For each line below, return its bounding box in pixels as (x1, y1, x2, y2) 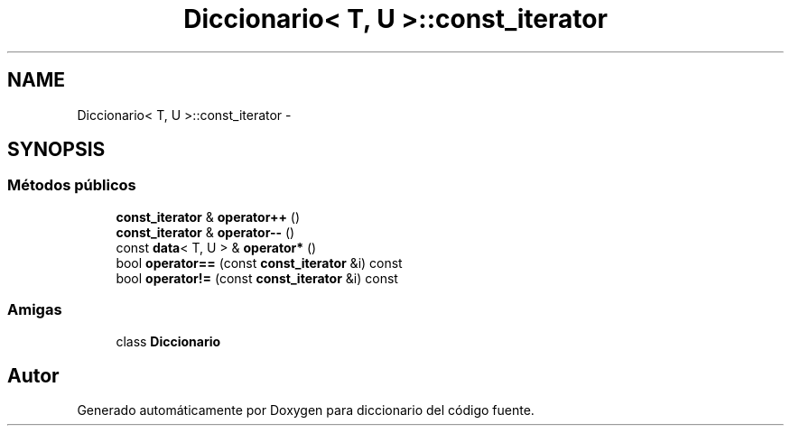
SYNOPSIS (7, 138, 106, 161)
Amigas (7, 300, 62, 319)
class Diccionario (116, 333, 221, 349)
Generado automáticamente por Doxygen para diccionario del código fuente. (77, 402, 535, 419)
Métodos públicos (7, 176, 136, 195)
